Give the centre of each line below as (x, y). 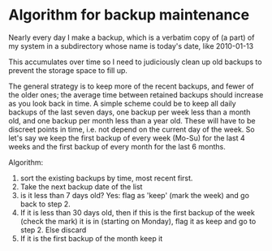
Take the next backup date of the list (81, 186)
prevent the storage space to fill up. (68, 70)
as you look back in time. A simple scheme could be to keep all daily (123, 103)
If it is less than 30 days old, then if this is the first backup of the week (138, 212)
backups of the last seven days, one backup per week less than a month (130, 112)
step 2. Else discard (53, 230)
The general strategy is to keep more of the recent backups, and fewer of (131, 86)
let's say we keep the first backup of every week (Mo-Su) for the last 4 (127, 138)
